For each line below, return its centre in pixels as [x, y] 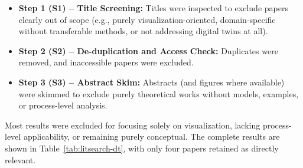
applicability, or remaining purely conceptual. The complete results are [151, 136]
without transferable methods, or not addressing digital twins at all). [143, 31]
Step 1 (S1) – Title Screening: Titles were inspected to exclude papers [153, 8]
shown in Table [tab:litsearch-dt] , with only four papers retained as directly [142, 148]
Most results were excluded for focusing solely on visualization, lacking [133, 125]
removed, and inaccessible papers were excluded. [106, 62]
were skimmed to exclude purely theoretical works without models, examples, [159, 93]
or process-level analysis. [63, 105]
